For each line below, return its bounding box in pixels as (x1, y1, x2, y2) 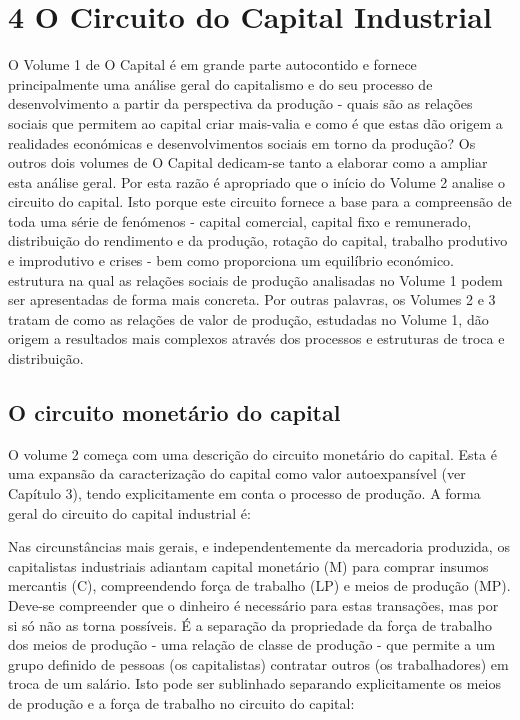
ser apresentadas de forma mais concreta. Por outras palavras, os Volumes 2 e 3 (8, 289, 496, 310)
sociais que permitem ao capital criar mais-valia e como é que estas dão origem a (8, 112, 503, 133)
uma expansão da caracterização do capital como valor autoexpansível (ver (8, 463, 466, 484)
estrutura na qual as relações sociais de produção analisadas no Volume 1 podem (8, 269, 503, 290)
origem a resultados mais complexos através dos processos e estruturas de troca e (8, 328, 505, 349)
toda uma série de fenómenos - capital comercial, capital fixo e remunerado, (8, 210, 472, 231)
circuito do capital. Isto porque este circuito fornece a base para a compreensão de (8, 191, 512, 212)
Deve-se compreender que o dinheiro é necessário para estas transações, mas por (8, 594, 499, 615)
